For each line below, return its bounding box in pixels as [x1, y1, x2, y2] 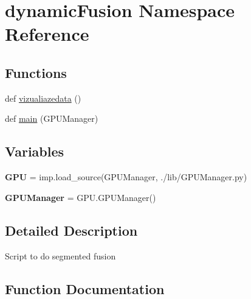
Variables [5, 142, 64, 161]
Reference [5, 21, 89, 46]
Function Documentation [5, 279, 165, 298]
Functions [5, 63, 67, 82]
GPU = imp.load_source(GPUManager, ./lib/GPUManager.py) [5, 171, 247, 183]
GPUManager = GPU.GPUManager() [5, 191, 156, 203]
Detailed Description [5, 220, 138, 239]
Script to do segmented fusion [5, 249, 116, 262]
